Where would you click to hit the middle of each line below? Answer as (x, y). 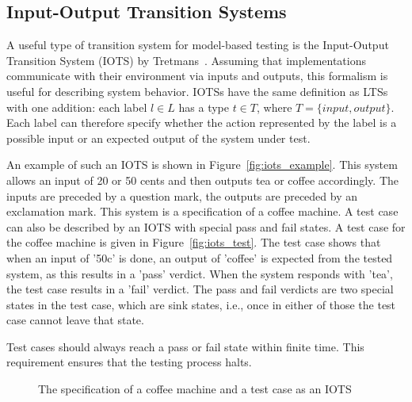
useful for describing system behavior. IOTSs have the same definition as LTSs (197, 91)
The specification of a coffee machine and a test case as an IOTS (195, 389)
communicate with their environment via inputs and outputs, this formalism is (197, 76)
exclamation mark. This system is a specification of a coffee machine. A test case (202, 211)
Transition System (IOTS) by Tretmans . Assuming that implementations (186, 60)
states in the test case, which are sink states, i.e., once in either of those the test (201, 304)
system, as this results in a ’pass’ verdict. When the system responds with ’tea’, (200, 273)
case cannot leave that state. (75, 320)
